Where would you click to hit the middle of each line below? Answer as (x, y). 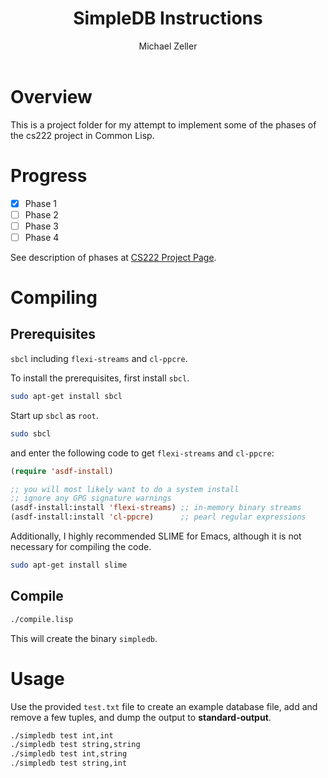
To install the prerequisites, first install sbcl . (100, 378)
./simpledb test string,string (75, 745)
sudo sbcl (31, 433)
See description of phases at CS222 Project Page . (113, 257)
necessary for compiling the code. (81, 546)
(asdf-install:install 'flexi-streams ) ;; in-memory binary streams (156, 508)
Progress (49, 175)
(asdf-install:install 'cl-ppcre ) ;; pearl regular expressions (158, 517)
